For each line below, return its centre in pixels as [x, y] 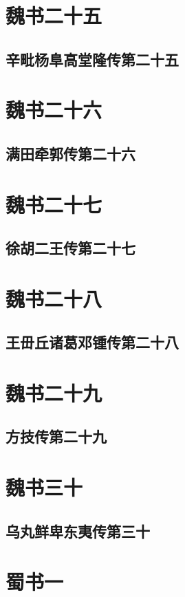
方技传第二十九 [56, 436]
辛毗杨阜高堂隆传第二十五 [92, 59]
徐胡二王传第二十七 [70, 248]
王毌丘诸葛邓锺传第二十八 [92, 342]
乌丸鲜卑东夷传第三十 [78, 531]
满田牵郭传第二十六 [70, 153]
